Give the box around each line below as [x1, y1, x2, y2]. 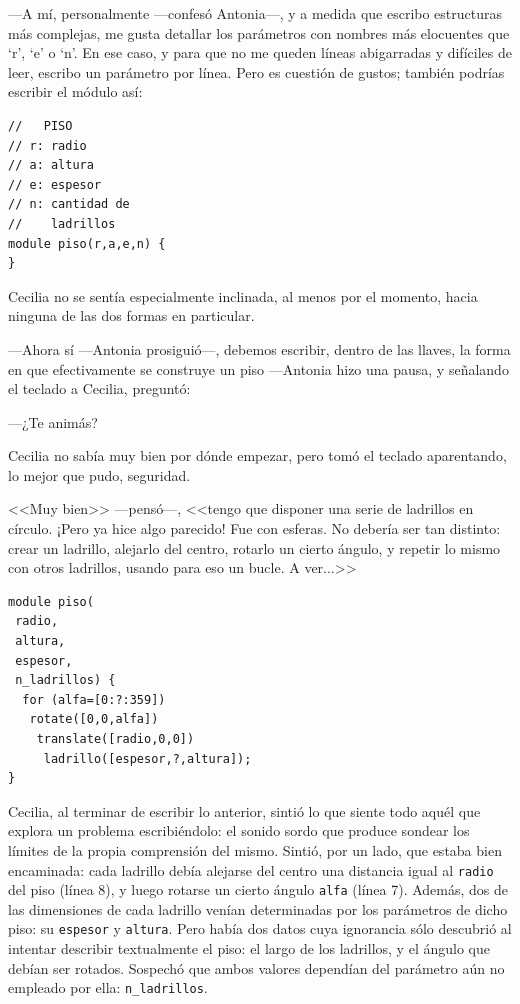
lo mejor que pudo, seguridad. [8, 464, 191, 485]
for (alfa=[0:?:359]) [22, 692, 166, 707]
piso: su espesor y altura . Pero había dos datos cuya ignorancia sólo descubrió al [8, 918, 512, 939]
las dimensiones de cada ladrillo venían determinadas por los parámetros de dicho [8, 898, 508, 919]
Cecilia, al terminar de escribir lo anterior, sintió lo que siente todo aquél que [8, 800, 481, 821]
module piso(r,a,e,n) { [8, 236, 166, 251]
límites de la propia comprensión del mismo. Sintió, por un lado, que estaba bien [8, 839, 502, 860]
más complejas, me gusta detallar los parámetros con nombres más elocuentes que [8, 22, 510, 43]
